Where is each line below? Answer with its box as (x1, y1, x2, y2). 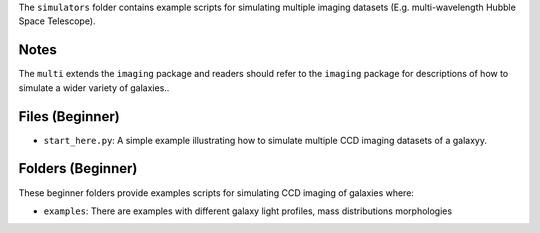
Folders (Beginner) (18, 160, 138, 177)
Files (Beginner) (18, 108, 120, 125)
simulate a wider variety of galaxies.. (18, 81, 170, 94)
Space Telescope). (18, 15, 96, 27)
